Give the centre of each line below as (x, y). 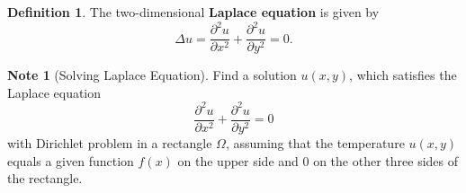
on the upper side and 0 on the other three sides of (318, 160)
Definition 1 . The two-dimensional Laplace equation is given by (193, 12)
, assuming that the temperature (315, 142)
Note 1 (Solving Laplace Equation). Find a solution (152, 75)
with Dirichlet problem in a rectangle (110, 142)
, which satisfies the (403, 75)
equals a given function (71, 160)
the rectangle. (45, 178)
